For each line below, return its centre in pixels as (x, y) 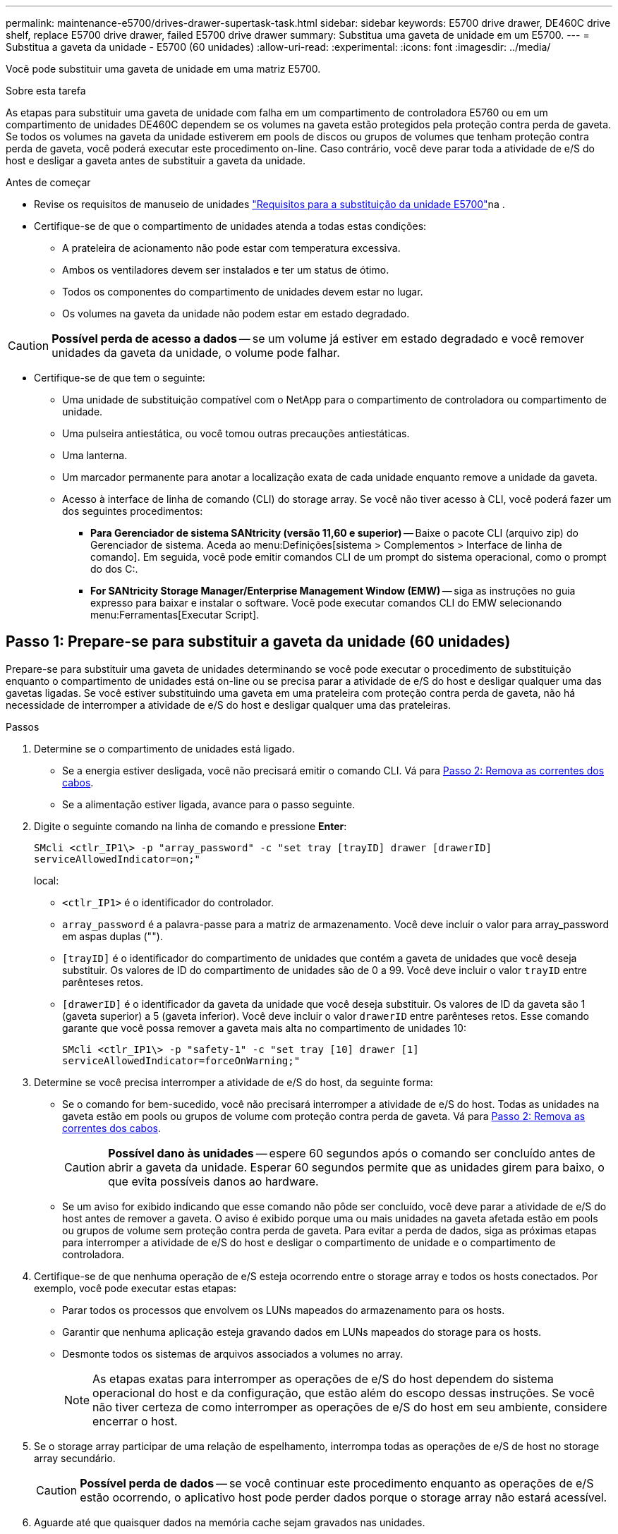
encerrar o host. (135, 1421)
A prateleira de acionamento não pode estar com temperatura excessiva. (231, 248)
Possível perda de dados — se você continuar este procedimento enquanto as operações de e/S (337, 1483)
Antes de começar (48, 182)
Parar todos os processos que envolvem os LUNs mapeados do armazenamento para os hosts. (284, 1310)
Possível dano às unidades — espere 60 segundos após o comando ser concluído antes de (352, 1153)
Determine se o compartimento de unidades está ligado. (164, 748)
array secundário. (75, 1458)
